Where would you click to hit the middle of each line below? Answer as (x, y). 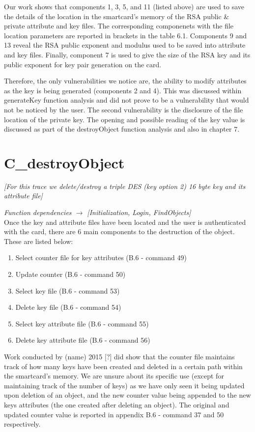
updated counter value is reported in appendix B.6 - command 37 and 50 (114, 414)
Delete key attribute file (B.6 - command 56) (83, 340)
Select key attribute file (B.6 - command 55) (82, 323)
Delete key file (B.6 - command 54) (68, 307)
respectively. (22, 424)
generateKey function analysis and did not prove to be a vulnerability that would (127, 100)
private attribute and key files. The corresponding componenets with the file (119, 26)
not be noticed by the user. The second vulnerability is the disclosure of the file (124, 109)
